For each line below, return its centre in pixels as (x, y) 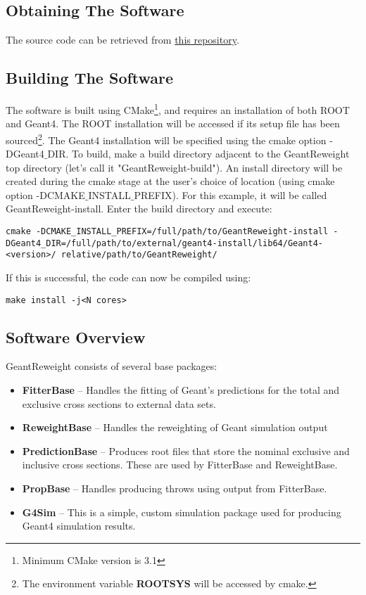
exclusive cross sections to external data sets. (119, 403)
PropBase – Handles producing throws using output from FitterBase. (175, 488)
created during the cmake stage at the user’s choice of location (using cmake (170, 181)
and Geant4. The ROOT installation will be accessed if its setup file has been (173, 123)
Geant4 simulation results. (79, 526)
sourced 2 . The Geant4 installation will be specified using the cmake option (166, 139)
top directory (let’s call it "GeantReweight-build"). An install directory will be (174, 167)
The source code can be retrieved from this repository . (122, 40)
